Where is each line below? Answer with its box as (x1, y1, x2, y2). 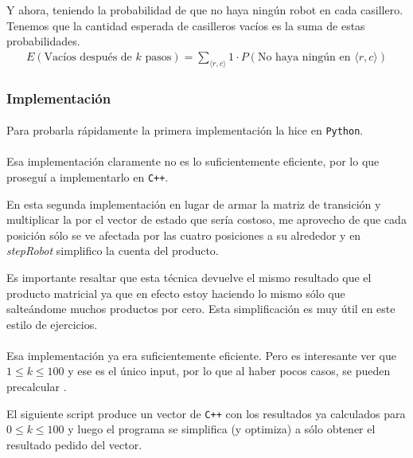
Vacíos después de (44, 51, 132, 63)
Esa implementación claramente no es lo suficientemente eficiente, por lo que (6, 153, 380, 170)
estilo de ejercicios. (6, 315, 98, 332)
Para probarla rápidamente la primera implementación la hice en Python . (6, 122, 364, 139)
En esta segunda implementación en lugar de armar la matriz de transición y (6, 195, 381, 212)
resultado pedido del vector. (6, 436, 142, 452)
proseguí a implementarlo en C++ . (6, 168, 169, 185)
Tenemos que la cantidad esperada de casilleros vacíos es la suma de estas (6, 17, 365, 33)
